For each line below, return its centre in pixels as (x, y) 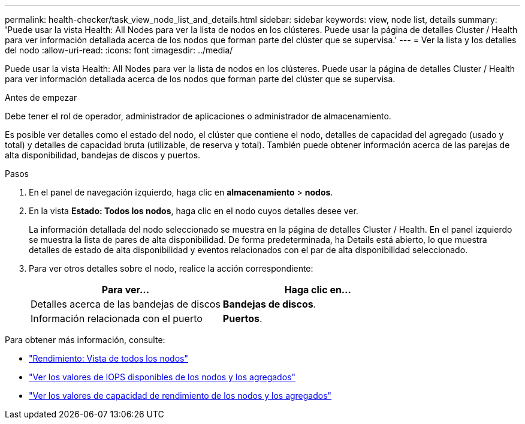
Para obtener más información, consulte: (85, 340)
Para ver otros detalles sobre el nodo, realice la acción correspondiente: (171, 268)
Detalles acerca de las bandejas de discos (126, 304)
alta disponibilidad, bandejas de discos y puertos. (103, 155)
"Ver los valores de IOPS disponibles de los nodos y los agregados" (162, 377)
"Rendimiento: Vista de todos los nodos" (108, 358)
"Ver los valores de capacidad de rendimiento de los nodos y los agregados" (180, 396)
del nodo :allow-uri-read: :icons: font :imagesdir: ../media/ (119, 50)
